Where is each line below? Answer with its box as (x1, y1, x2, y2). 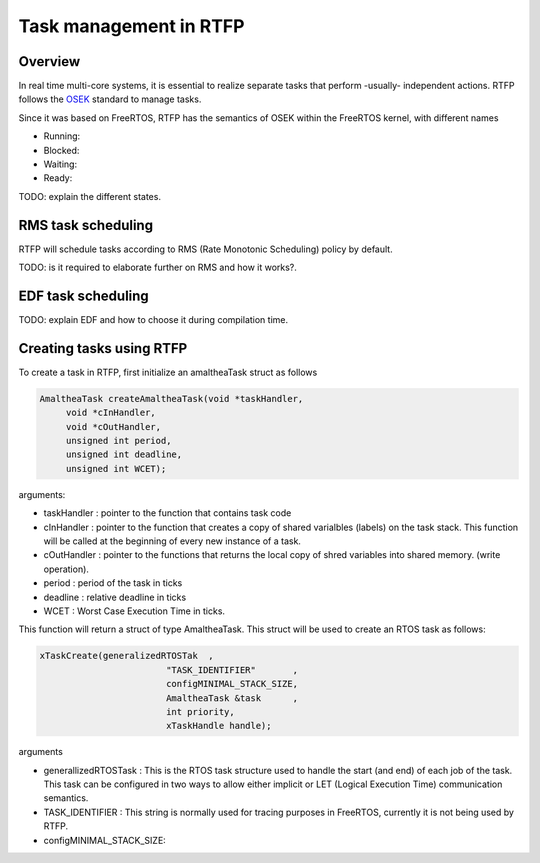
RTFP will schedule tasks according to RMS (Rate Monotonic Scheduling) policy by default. (18, 243, 394, 255)
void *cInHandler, (65, 407, 157, 419)
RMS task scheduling (18, 216, 154, 234)
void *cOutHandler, (65, 421, 162, 432)
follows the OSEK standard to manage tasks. (18, 93, 202, 105)
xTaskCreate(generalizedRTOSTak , (39, 650, 214, 662)
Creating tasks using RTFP (18, 340, 188, 357)
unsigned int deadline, (65, 449, 183, 460)
